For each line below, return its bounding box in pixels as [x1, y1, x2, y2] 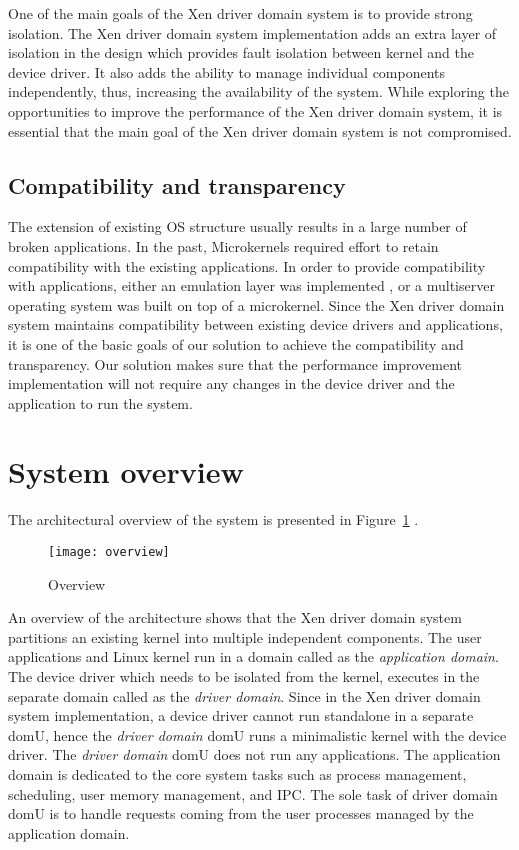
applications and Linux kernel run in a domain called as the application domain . [8, 646, 499, 667]
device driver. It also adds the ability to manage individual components [8, 61, 446, 82]
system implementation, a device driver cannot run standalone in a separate [8, 705, 474, 726]
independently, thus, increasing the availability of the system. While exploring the [8, 81, 509, 102]
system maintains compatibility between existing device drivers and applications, [8, 314, 503, 335]
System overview [8, 451, 244, 492]
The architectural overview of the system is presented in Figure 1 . [8, 509, 419, 530]
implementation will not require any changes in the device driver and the [8, 373, 455, 394]
